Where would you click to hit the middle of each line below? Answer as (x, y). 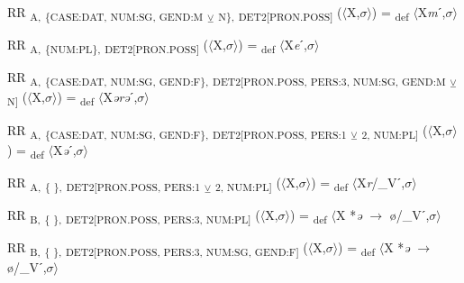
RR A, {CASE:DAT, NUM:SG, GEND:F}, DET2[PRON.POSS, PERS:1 (177, 131)
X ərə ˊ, (120, 97)
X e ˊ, (296, 45)
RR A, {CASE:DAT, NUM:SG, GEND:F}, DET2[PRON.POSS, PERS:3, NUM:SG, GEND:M (227, 78)
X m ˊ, (432, 12)
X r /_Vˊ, (381, 182)
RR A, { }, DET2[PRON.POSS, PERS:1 (104, 183)
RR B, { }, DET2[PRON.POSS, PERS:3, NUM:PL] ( (134, 215)
